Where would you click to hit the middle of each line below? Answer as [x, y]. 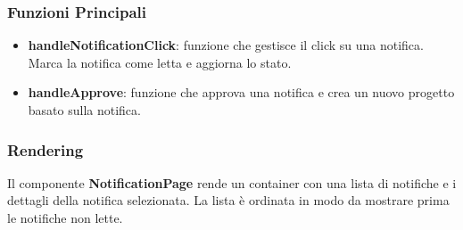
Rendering [45, 149]
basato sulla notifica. [84, 110]
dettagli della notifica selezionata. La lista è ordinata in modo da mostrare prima [228, 200]
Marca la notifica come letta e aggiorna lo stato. [160, 62]
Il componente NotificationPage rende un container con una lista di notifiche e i [232, 182]
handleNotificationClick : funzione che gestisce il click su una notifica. [226, 45]
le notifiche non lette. [65, 218]
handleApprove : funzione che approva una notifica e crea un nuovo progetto [241, 92]
